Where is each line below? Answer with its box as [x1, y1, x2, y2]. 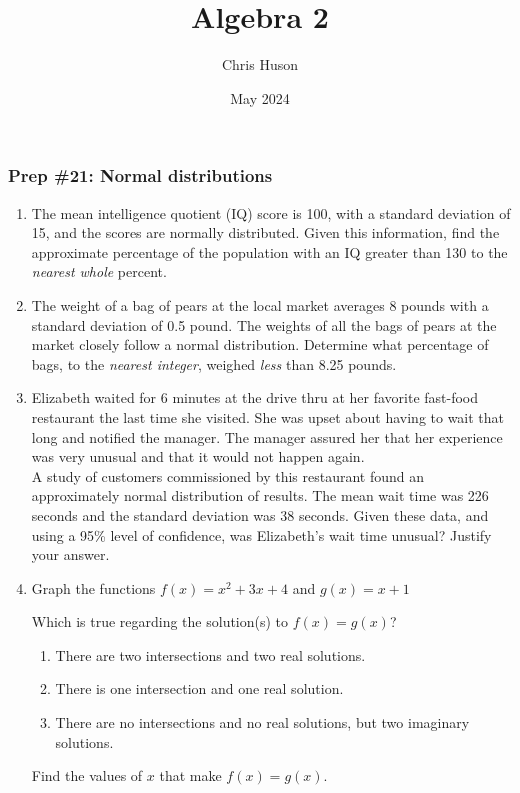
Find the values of [31, 765, 143, 786]
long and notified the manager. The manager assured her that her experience [31, 426, 503, 447]
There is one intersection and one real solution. [55, 678, 344, 699]
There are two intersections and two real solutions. [55, 644, 366, 665]
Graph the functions [31, 577, 156, 598]
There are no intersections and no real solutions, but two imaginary [55, 712, 470, 733]
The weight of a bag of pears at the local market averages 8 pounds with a [31, 294, 489, 315]
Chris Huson [221, 54, 299, 75]
